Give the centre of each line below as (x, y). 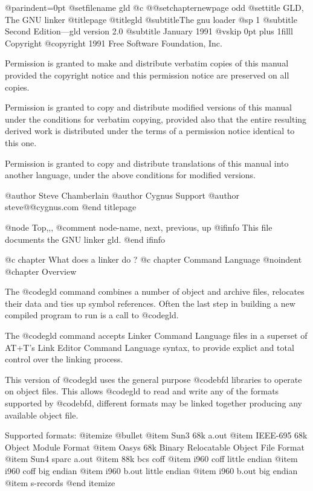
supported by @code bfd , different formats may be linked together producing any (153, 403)
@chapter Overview (41, 271)
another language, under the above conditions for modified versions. (130, 175)
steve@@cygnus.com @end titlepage (71, 207)
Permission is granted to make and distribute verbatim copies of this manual (147, 63)
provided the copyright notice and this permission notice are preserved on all (147, 75)
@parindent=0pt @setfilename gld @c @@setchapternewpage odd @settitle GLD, (154, 7)
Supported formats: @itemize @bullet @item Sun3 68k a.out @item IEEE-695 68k (156, 435)
